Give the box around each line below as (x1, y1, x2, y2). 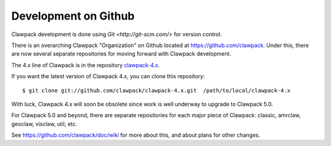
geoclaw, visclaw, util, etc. (11, 120, 78, 128)
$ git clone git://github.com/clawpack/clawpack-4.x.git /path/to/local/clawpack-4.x (22, 87, 291, 94)
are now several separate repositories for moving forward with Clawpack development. (11, 50, 232, 57)
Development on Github (11, 9, 135, 23)
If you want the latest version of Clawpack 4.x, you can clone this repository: (11, 73, 205, 80)
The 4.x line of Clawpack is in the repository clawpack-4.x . (11, 61, 160, 68)
